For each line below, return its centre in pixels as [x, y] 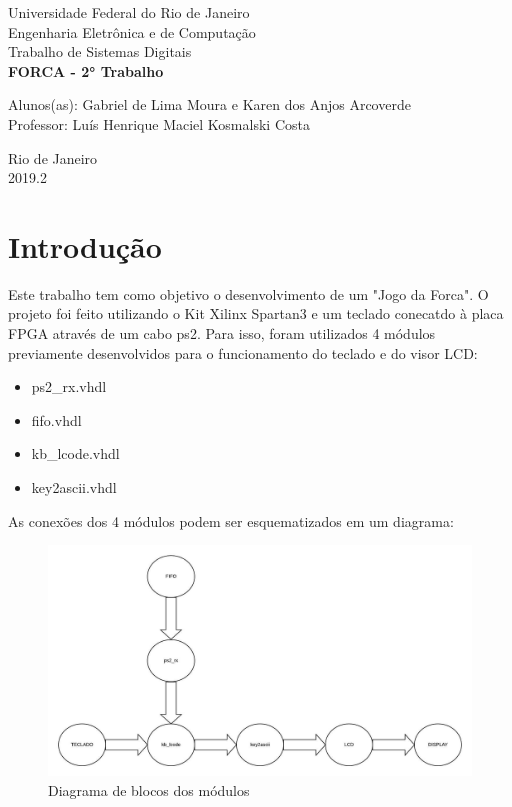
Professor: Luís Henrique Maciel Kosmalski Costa [159, 123]
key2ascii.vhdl [74, 487]
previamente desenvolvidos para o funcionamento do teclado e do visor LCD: [243, 352]
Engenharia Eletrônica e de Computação [132, 31]
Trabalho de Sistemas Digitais [100, 51]
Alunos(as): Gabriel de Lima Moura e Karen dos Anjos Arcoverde [209, 104]
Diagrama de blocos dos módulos [149, 789]
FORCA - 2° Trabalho [86, 70]
